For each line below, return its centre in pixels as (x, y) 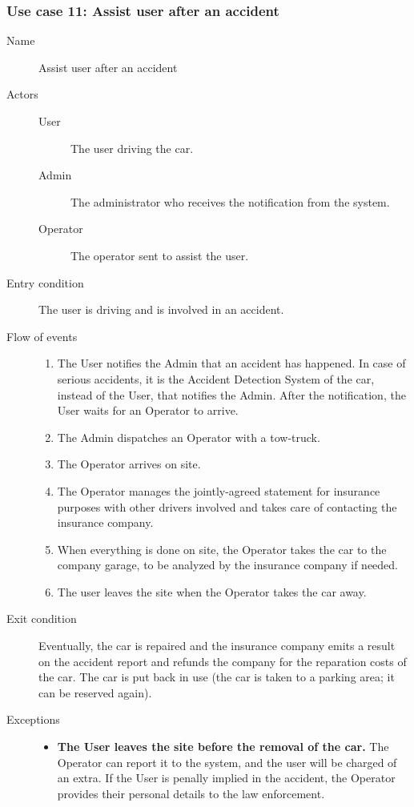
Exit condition (42, 618)
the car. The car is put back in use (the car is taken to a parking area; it (217, 677)
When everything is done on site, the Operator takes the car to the (222, 549)
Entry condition (45, 282)
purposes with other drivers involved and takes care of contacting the (227, 506)
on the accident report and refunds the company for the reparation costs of (223, 661)
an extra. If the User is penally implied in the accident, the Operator (226, 778)
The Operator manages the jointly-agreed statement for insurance (219, 490)
